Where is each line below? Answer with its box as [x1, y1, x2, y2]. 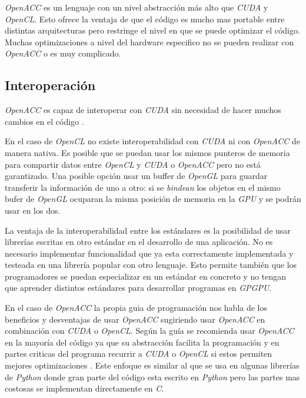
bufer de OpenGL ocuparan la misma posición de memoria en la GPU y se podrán [5, 193, 301, 205]
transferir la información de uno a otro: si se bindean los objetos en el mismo [5, 181, 281, 193]
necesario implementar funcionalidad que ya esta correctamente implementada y [5, 247, 294, 259]
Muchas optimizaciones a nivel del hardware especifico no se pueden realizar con [5, 35, 294, 48]
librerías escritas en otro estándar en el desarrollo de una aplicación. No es [5, 236, 273, 248]
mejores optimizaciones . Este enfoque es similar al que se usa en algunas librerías [5, 359, 300, 372]
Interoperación [5, 76, 96, 94]
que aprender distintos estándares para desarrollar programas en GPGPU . [5, 281, 272, 294]
